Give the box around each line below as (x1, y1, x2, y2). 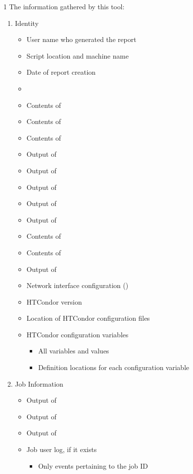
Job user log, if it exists (26, 444, 97, 454)
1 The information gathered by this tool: (3, 1, 125, 11)
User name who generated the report (26, 34, 136, 44)
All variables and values (38, 346, 109, 356)
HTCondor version (26, 296, 82, 307)
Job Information (15, 378, 63, 389)
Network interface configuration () (26, 280, 129, 290)
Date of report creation (26, 67, 96, 77)
